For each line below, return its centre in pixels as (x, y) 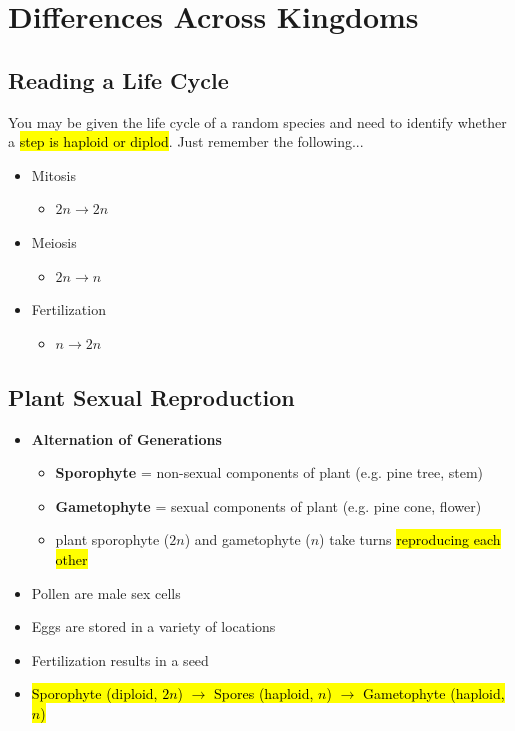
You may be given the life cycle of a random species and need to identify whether (257, 121)
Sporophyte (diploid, (94, 693)
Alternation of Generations (126, 438)
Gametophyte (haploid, (433, 693)
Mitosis (53, 174)
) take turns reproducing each (410, 539)
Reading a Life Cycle (118, 79)
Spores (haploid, (264, 693)
